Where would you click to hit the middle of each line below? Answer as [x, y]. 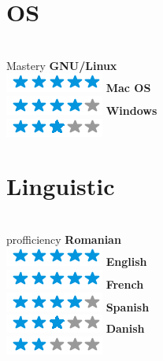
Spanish [128, 306]
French [125, 284]
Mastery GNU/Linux [62, 65]
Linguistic [61, 186]
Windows [132, 110]
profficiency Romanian [64, 239]
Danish [125, 328]
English [126, 262]
